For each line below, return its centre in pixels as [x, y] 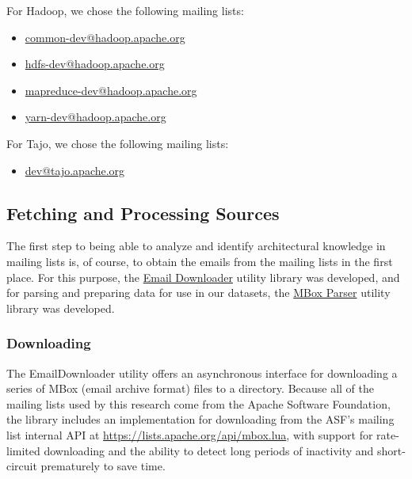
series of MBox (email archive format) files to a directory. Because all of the [191, 388]
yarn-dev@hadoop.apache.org [95, 117]
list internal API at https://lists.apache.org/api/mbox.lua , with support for [190, 434]
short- [391, 450]
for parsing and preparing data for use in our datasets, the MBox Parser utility [198, 293]
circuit [22, 466]
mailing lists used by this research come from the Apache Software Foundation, [198, 403]
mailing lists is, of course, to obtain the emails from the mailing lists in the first [200, 261]
